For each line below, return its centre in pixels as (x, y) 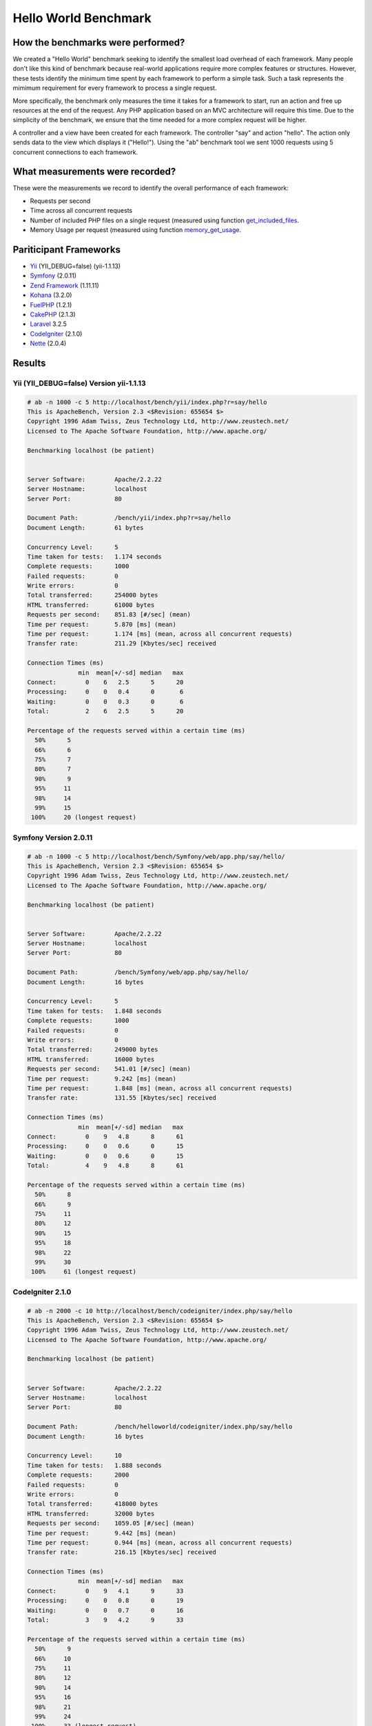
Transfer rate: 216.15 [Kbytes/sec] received (122, 1552)
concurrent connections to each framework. (75, 152)
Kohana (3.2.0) (51, 295)
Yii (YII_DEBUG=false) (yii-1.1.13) (75, 266)
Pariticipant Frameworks (66, 250)
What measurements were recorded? (94, 172)
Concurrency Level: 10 (74, 1456)
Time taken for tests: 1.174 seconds (94, 556)
